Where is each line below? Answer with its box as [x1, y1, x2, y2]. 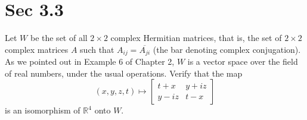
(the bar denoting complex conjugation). [153, 43, 301, 55]
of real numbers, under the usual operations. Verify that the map [5, 67, 243, 79]
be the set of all [30, 31, 88, 44]
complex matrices [5, 43, 69, 55]
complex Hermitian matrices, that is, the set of [110, 31, 282, 44]
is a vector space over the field [187, 55, 298, 68]
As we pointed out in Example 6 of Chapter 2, [5, 55, 175, 68]
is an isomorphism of [5, 104, 80, 116]
